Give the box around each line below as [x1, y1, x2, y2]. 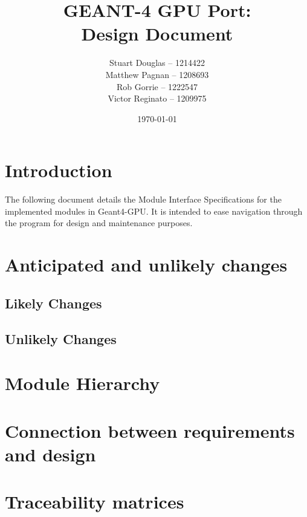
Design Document [81, 21, 233, 46]
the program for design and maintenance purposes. [5, 216, 193, 229]
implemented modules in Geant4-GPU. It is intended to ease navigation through [5, 204, 303, 217]
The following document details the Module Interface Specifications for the [5, 193, 282, 206]
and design [5, 441, 96, 466]
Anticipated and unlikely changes [5, 252, 288, 277]
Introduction [5, 158, 112, 183]
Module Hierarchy [5, 371, 160, 395]
